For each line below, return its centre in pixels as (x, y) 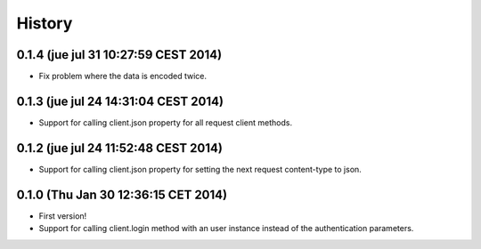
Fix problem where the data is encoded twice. (123, 76)
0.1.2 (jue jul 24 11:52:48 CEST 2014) (119, 148)
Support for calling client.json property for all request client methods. (166, 122)
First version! (63, 216)
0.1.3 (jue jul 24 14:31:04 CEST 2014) (120, 101)
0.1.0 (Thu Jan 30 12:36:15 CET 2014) (122, 194)
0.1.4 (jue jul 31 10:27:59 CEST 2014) (119, 55)
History (45, 23)
